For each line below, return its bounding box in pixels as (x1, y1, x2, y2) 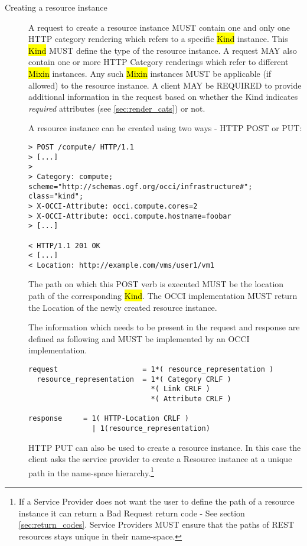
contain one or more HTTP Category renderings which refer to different (28, 56, 289, 68)
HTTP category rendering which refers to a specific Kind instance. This (28, 32, 288, 45)
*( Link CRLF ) (151, 385, 210, 394)
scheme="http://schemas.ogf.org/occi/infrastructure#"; (28, 182, 253, 191)
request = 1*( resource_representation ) (28, 365, 274, 374)
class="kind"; (28, 192, 84, 201)
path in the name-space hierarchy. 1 (28, 464, 154, 479)
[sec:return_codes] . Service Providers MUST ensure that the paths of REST (18, 518, 295, 531)
